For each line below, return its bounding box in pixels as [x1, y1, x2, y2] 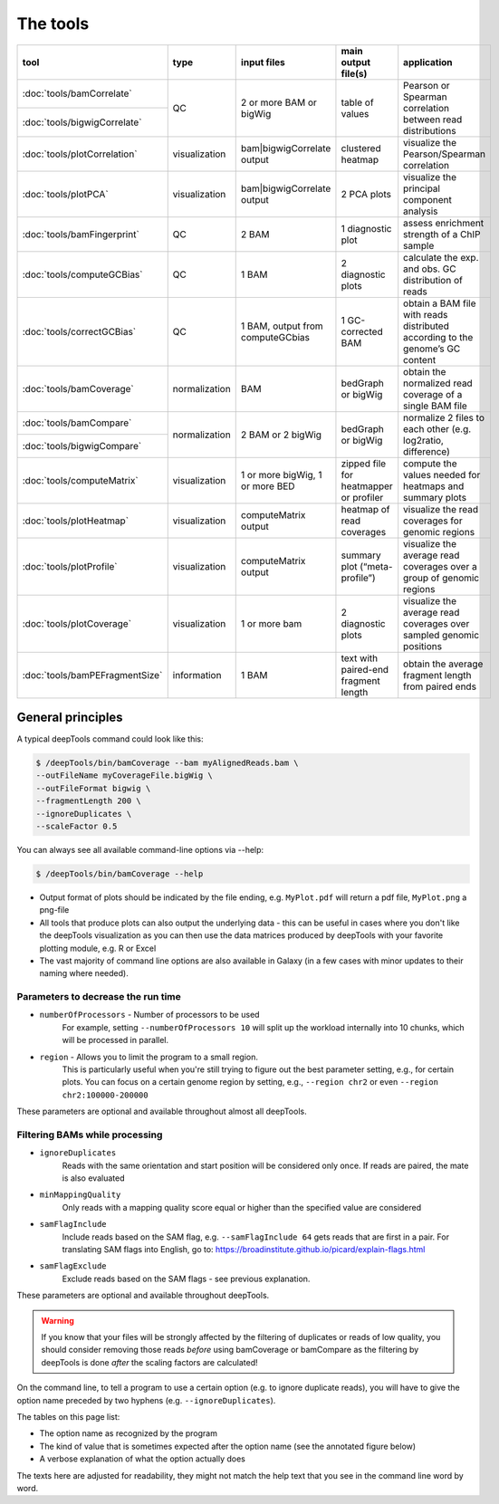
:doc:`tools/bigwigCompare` [22, 439, 142, 452]
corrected [341, 325, 384, 338]
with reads [403, 308, 448, 321]
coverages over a [403, 560, 477, 572]
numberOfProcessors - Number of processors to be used [39, 1010, 260, 1020]
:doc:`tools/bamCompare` [22, 417, 132, 429]
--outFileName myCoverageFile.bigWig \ [35, 771, 213, 781]
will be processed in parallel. [62, 1035, 169, 1046]
